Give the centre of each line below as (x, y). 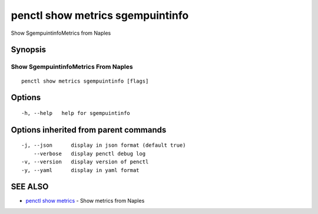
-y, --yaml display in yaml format (80, 170)
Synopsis (29, 50)
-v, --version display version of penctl (85, 162)
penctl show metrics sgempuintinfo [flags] (85, 81)
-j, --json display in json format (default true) (104, 145)
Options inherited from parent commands (89, 130)
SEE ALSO (30, 187)
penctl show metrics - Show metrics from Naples (85, 201)
